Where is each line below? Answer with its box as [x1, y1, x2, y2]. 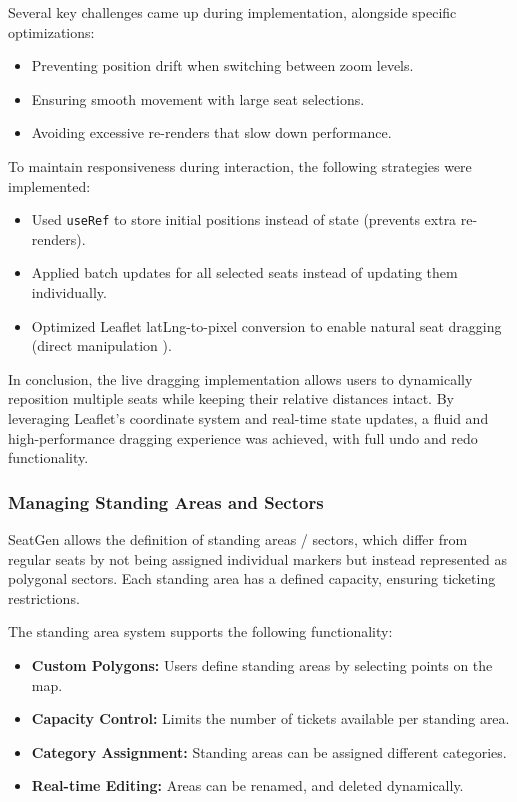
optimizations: [8, 21, 95, 42]
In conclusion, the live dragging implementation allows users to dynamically [8, 368, 473, 389]
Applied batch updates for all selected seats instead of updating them [31, 262, 458, 283]
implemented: [8, 175, 91, 196]
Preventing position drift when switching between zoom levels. [31, 55, 414, 76]
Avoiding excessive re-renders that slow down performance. [31, 122, 392, 143]
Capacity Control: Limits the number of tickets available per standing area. [31, 708, 510, 729]
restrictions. [8, 587, 80, 608]
